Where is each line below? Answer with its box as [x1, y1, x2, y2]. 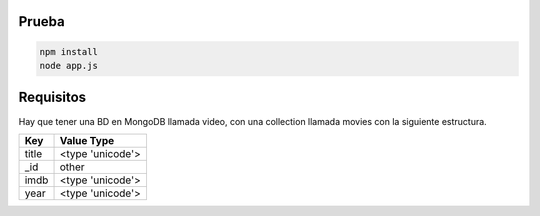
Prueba [18, 13, 65, 30]
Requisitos [18, 89, 87, 106]
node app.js [39, 60, 99, 71]
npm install [39, 46, 99, 57]
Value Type [59, 133, 115, 147]
